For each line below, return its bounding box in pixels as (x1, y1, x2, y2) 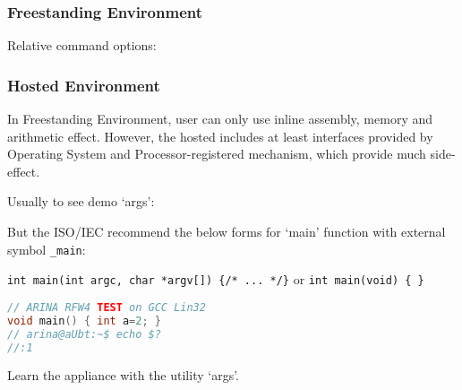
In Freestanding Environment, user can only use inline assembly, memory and (7, 109, 433, 128)
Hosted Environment (7, 74, 160, 96)
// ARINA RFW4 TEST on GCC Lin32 (7, 300, 206, 314)
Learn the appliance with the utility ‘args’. (7, 366, 239, 385)
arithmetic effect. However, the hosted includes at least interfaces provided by (7, 126, 433, 145)
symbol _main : (7, 239, 86, 258)
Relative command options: (7, 36, 157, 55)
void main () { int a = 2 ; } (7, 314, 161, 327)
